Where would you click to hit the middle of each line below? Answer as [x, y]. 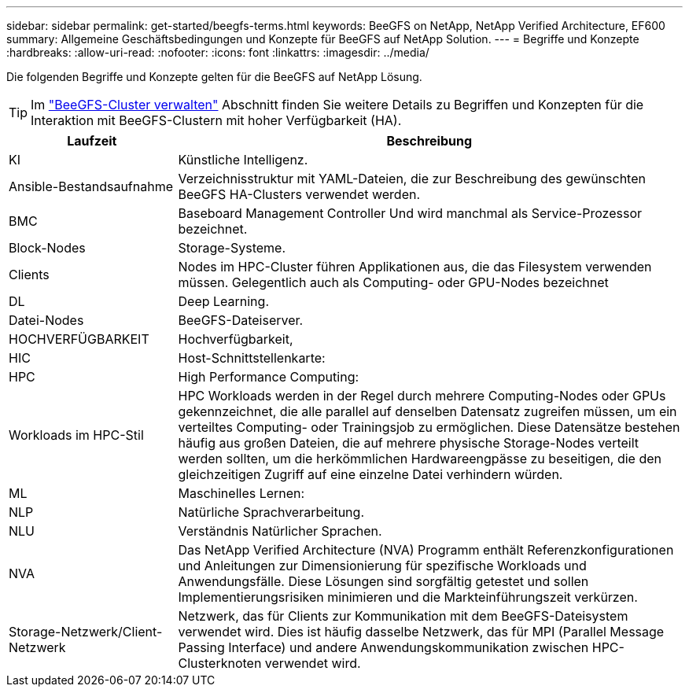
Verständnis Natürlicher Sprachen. [280, 531]
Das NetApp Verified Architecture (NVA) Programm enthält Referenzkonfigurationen [426, 550]
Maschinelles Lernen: [241, 493]
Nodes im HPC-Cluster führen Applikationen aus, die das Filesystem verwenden [415, 267]
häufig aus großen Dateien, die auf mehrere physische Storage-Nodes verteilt [409, 443]
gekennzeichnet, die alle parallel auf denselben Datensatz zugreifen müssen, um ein [427, 411]
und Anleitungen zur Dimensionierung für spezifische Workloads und [382, 566]
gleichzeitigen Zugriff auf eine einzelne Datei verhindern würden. [370, 474]
